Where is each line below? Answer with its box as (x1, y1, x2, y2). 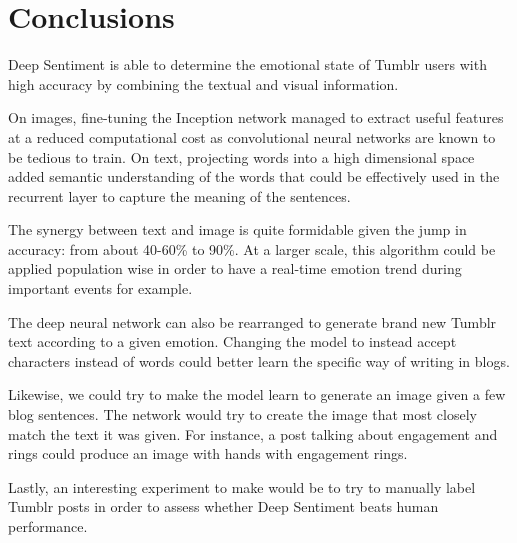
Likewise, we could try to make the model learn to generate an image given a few (8, 384, 506, 405)
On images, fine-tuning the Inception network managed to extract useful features (8, 107, 504, 128)
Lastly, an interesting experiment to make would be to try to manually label (8, 476, 476, 497)
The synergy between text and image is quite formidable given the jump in (8, 219, 467, 240)
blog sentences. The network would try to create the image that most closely (8, 404, 477, 425)
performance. (8, 516, 88, 536)
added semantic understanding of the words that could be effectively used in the (8, 166, 500, 187)
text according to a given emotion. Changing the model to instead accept (8, 331, 457, 352)
